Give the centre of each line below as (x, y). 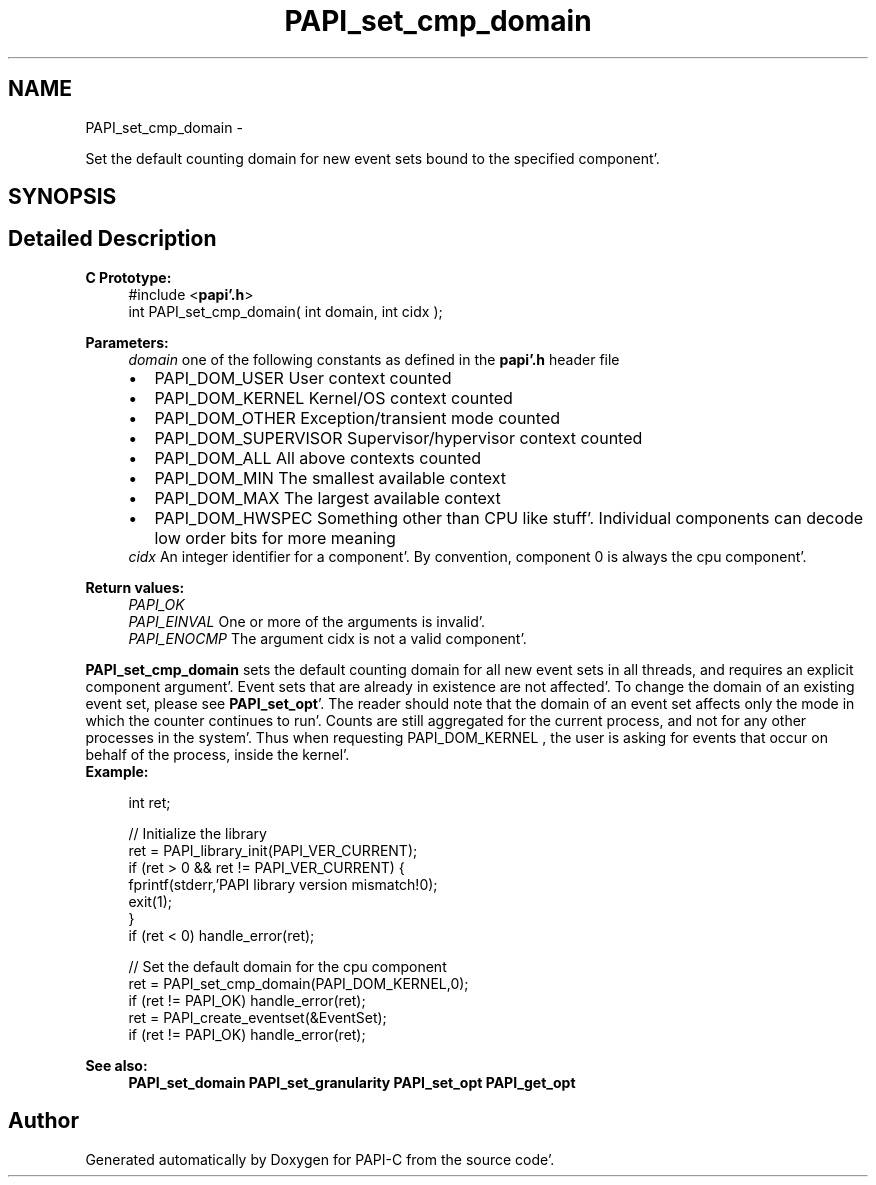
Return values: (135, 587)
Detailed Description (112, 239)
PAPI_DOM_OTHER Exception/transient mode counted (357, 417)
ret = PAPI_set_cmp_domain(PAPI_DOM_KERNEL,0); (298, 983)
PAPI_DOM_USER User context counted (303, 377)
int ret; (149, 802)
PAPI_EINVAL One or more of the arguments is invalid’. (307, 621)
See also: (116, 1065)
